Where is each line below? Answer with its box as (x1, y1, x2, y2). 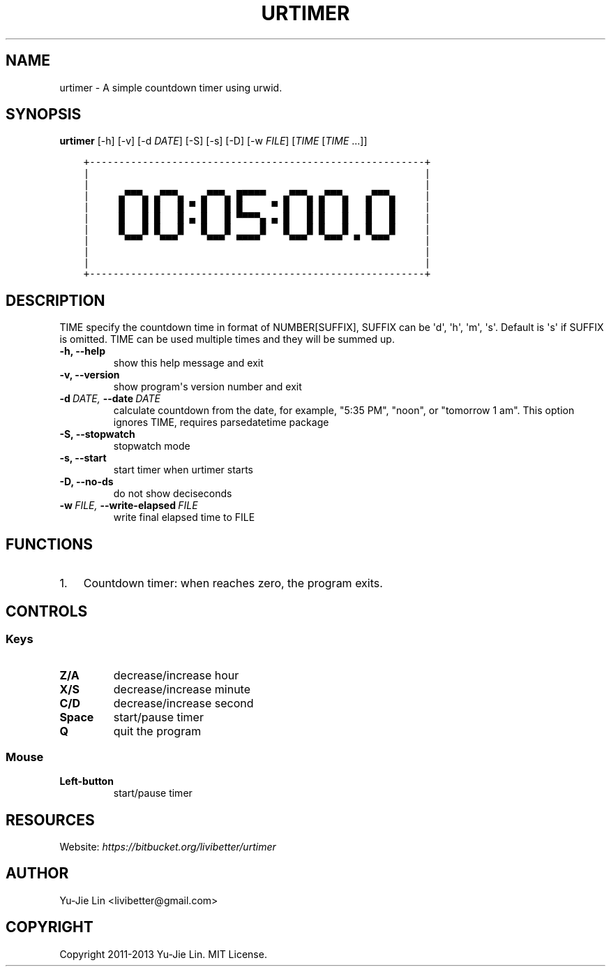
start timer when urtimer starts (113, 464, 254, 476)
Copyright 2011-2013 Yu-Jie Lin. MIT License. (59, 948, 267, 960)
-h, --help (59, 345, 105, 358)
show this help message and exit (113, 357, 264, 369)
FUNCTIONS (6, 535, 93, 553)
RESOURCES (6, 811, 95, 829)
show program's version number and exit (113, 381, 302, 393)
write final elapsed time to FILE (113, 511, 255, 524)
